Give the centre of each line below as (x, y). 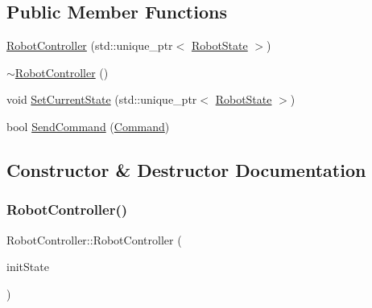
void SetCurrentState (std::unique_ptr (102, 99)
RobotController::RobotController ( (94, 239)
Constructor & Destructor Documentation (186, 169)
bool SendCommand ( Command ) (88, 126)
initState (28, 267)
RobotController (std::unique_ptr (90, 45)
